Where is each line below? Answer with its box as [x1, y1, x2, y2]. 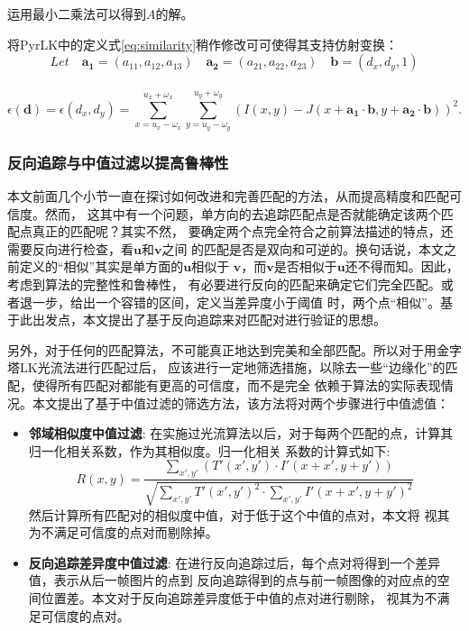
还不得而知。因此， [345, 257, 459, 276]
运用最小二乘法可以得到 [7, 5, 146, 23]
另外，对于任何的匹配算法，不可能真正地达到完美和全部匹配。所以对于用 [7, 340, 437, 359]
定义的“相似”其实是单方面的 [19, 257, 184, 276]
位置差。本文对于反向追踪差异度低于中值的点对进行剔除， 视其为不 [41, 588, 437, 607]
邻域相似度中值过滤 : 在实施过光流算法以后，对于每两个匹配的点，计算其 [28, 424, 454, 443]
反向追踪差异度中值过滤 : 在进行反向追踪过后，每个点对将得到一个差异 [28, 553, 441, 572]
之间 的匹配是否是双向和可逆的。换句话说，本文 [161, 239, 445, 258]
